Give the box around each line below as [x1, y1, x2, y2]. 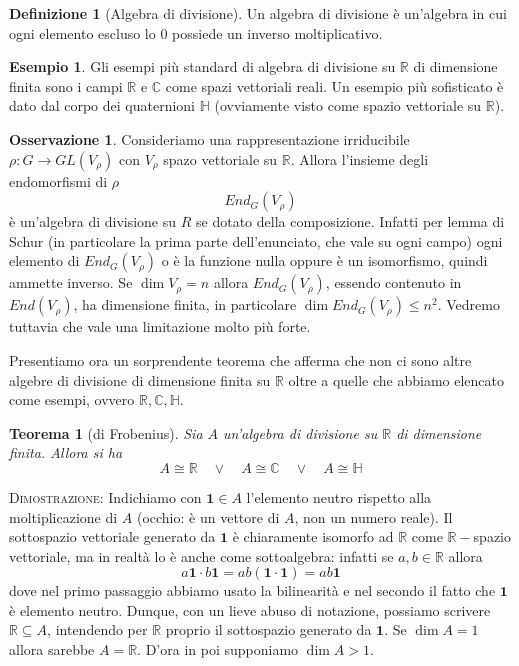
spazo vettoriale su [163, 148, 278, 169]
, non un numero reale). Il [294, 506, 453, 527]
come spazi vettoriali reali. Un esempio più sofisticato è [165, 75, 504, 96]
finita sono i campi [9, 75, 123, 96]
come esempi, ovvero [9, 389, 135, 410]
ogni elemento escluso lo [9, 22, 156, 43]
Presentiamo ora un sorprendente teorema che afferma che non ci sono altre [9, 349, 472, 370]
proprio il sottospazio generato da [165, 619, 372, 640]
